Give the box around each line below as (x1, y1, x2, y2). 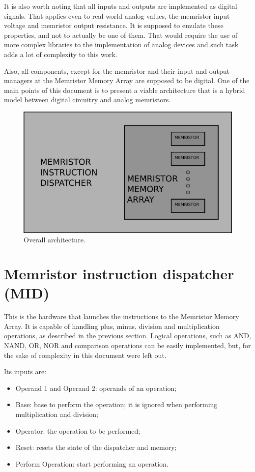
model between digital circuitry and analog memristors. (4, 94, 171, 105)
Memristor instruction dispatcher (4, 264, 234, 284)
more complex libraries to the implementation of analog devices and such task (4, 39, 239, 50)
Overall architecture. (24, 235, 85, 245)
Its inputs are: (4, 366, 47, 377)
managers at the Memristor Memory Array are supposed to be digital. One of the (4, 75, 250, 86)
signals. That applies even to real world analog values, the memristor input (4, 10, 230, 21)
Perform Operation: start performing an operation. (15, 458, 169, 469)
